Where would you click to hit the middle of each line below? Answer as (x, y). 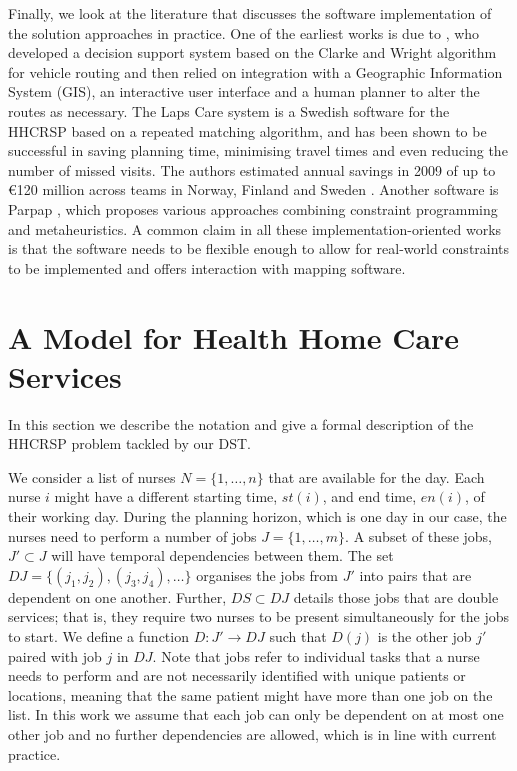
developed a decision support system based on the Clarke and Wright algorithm (252, 52)
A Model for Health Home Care (234, 336)
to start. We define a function (98, 635)
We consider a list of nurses (92, 476)
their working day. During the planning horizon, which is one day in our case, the (257, 516)
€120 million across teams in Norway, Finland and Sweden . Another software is (253, 189)
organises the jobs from (267, 574)
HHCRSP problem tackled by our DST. (129, 443)
